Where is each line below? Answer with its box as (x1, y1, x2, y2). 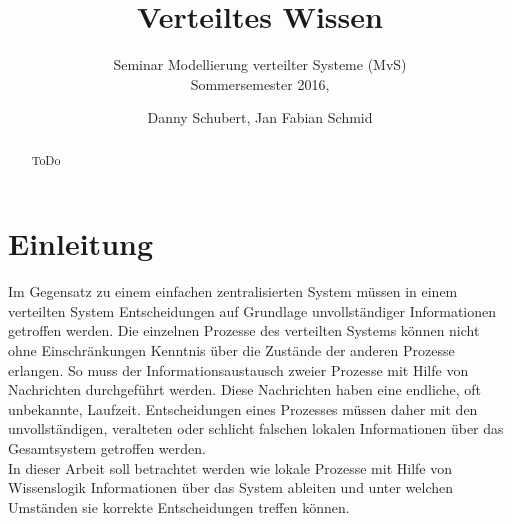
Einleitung (8, 223, 154, 264)
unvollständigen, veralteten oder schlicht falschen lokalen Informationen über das (8, 418, 504, 439)
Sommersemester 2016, (190, 73, 330, 94)
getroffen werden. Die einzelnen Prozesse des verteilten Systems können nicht (8, 320, 480, 341)
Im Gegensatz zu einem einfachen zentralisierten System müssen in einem (8, 281, 458, 302)
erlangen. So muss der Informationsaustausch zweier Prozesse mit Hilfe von (8, 359, 469, 380)
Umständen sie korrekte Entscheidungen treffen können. (8, 496, 350, 517)
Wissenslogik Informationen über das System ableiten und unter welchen (8, 477, 454, 498)
